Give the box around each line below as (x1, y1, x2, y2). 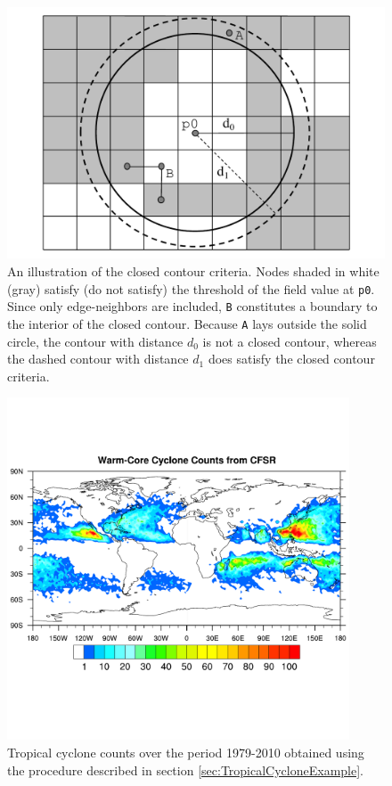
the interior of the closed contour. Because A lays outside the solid (7, 314, 367, 332)
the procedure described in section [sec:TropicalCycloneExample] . (7, 760, 364, 779)
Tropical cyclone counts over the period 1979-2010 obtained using (7, 742, 364, 761)
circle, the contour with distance (7, 332, 184, 350)
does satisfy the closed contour (208, 349, 375, 368)
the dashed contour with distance (7, 349, 189, 368)
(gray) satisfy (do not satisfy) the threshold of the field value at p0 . (7, 279, 375, 298)
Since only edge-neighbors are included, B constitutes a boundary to (7, 297, 378, 315)
